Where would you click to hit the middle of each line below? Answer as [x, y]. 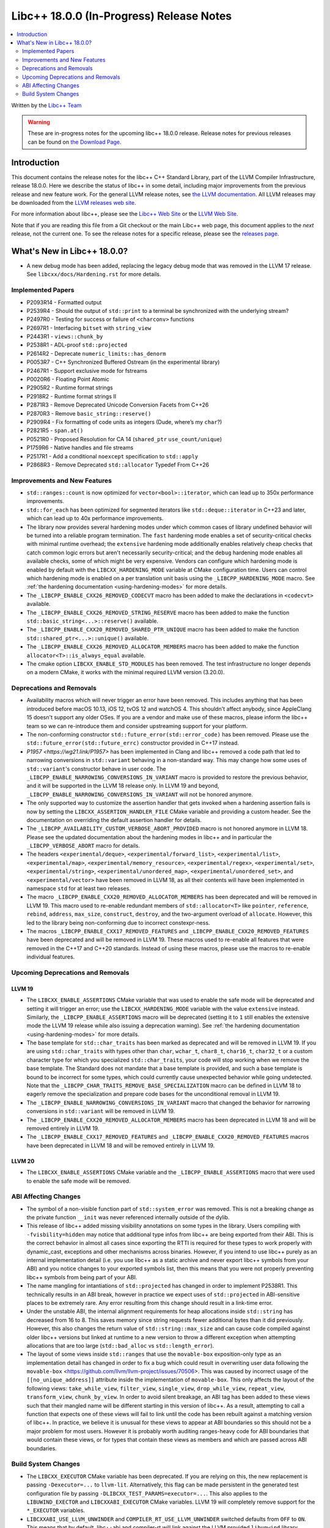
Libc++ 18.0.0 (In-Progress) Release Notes [122, 16]
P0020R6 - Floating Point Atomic [68, 380]
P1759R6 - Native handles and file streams [80, 448]
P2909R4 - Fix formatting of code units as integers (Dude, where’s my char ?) [124, 422]
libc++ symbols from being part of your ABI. [82, 1277]
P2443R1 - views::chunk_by [65, 337]
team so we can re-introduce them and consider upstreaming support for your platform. [137, 726]
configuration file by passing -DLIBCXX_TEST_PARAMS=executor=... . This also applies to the [147, 1493]
